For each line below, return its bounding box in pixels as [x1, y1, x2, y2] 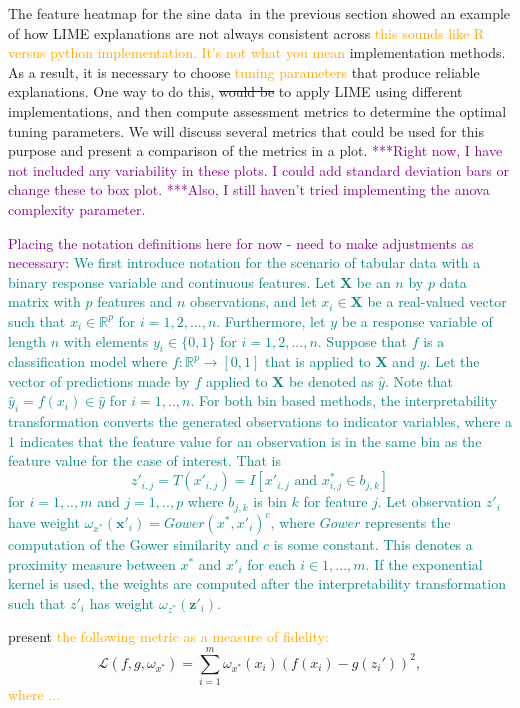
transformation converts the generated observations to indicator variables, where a [8, 411, 512, 432]
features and [97, 291, 173, 312]
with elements [63, 330, 149, 351]
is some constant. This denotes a [273, 534, 473, 555]
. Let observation [377, 491, 482, 512]
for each [247, 553, 296, 574]
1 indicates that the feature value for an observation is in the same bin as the [8, 430, 482, 451]
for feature [303, 491, 368, 512]
